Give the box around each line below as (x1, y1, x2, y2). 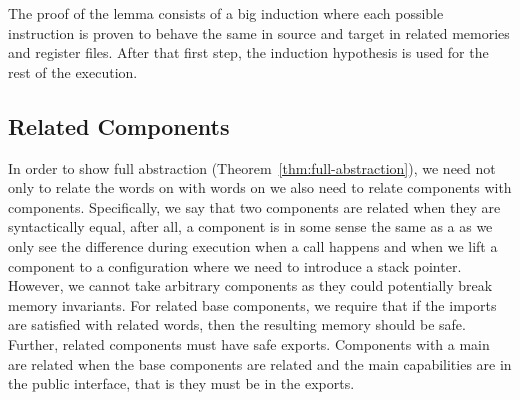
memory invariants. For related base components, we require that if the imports (8, 294, 497, 315)
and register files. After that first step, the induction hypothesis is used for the (8, 42, 489, 63)
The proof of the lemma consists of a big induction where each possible (8, 3, 444, 23)
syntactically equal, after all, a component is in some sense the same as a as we (8, 216, 493, 237)
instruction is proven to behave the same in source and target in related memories (8, 22, 510, 43)
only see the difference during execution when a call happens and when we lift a (8, 235, 498, 256)
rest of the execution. (8, 61, 138, 82)
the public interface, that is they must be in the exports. (8, 373, 355, 394)
